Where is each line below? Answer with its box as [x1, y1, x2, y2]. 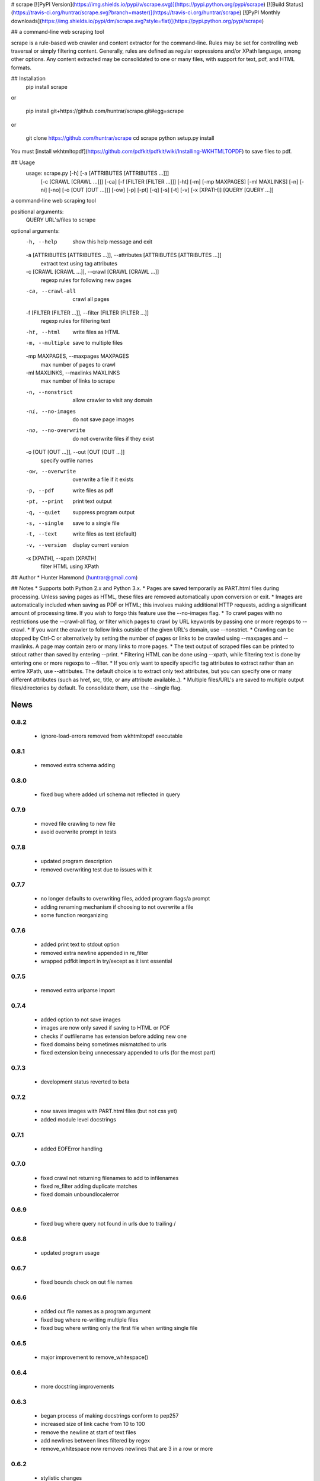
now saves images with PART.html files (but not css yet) [40, 1108, 178, 1115]
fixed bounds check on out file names [40, 1278, 133, 1286]
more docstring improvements [40, 1383, 114, 1390]
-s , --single [25, 520, 64, 527]
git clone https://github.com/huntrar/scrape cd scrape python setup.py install [25, 134, 215, 142]
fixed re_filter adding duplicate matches [40, 1182, 137, 1190]
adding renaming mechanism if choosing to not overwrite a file [40, 903, 194, 911]
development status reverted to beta [40, 1078, 130, 1085]
